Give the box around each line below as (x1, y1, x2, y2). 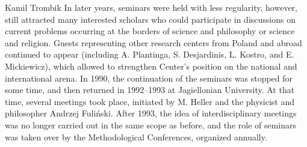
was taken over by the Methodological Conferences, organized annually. (5, 130, 267, 143)
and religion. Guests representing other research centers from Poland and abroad (5, 36, 302, 49)
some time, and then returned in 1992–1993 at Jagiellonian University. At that (5, 83, 295, 96)
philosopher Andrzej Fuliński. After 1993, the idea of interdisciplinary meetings (5, 107, 297, 119)
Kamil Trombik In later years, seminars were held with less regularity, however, (5, 1, 298, 13)
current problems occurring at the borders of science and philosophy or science (5, 25, 295, 37)
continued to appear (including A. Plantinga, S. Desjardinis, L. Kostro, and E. (5, 48, 294, 61)
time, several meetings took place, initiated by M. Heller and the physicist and (5, 95, 295, 107)
